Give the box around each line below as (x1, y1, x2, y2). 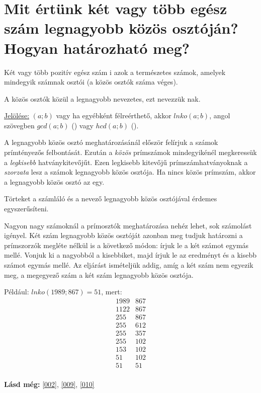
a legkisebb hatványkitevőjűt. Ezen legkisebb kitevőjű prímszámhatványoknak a (4, 156, 248, 167)
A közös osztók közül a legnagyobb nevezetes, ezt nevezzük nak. (4, 93, 201, 104)
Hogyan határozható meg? (4, 37, 190, 58)
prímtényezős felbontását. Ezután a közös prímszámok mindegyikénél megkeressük (4, 147, 257, 158)
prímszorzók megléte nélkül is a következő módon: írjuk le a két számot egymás (4, 240, 249, 250)
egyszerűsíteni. (4, 203, 49, 214)
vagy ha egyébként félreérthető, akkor (56, 110, 171, 121)
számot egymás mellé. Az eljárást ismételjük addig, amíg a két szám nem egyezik (4, 260, 253, 270)
